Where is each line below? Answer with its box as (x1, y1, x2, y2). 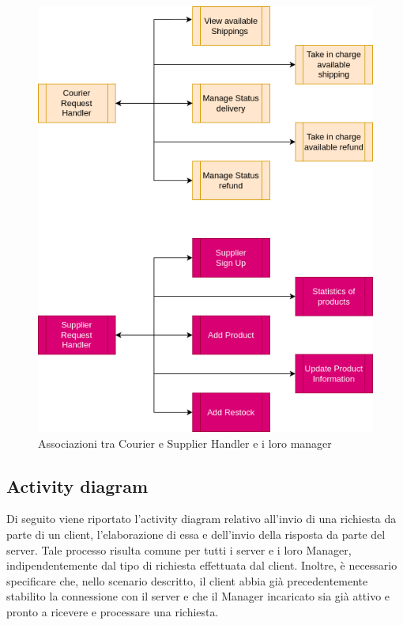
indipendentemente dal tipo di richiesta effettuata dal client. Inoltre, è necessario (6, 557, 397, 574)
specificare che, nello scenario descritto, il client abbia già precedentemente (6, 572, 368, 589)
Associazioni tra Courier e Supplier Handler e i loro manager (38, 434, 332, 451)
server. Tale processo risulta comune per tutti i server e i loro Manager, (6, 541, 352, 558)
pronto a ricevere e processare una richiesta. (6, 603, 219, 619)
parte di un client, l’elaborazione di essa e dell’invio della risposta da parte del (6, 525, 386, 542)
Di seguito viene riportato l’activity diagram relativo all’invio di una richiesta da (6, 510, 397, 527)
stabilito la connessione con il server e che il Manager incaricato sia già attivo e (6, 588, 390, 604)
